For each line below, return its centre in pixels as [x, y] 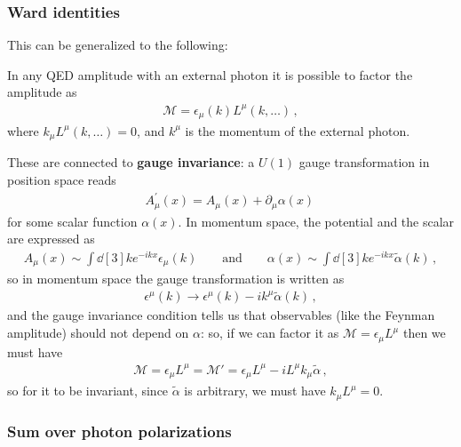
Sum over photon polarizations [119, 431]
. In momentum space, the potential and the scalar [316, 221]
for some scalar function [72, 221]
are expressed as [51, 239]
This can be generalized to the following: [118, 45]
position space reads [62, 180]
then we [424, 333]
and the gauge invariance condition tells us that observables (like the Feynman [221, 315]
